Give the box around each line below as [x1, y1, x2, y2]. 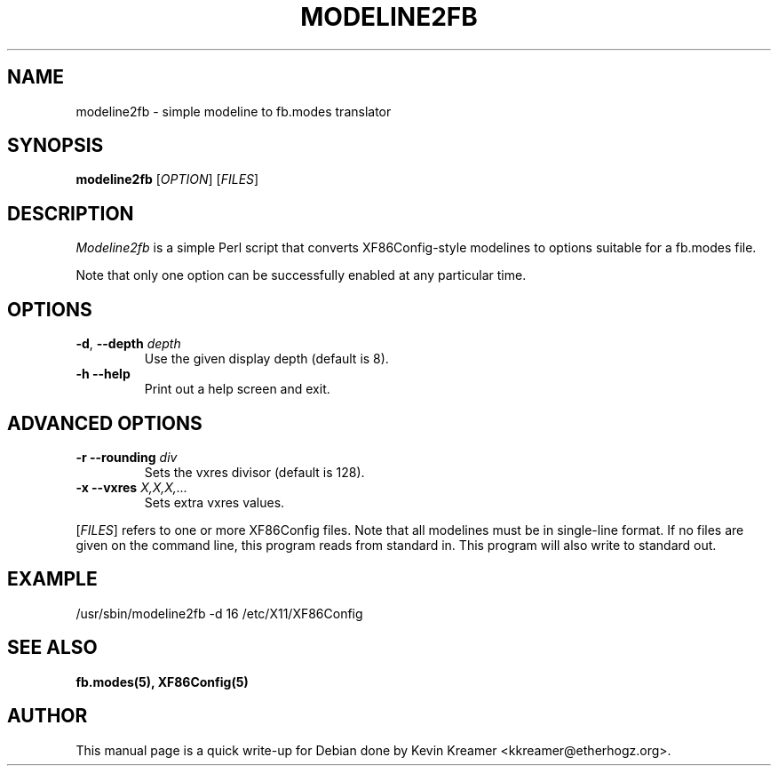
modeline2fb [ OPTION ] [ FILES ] [75, 171, 259, 187]
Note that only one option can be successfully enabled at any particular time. [75, 267, 527, 283]
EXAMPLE [7, 568, 98, 591]
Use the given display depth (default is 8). [144, 351, 389, 367]
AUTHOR [7, 705, 88, 728]
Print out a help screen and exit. [144, 381, 330, 397]
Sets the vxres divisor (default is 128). [144, 464, 365, 480]
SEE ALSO [7, 636, 98, 659]
